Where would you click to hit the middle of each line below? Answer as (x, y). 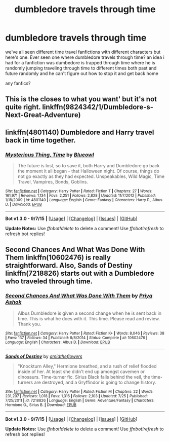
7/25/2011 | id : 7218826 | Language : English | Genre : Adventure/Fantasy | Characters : (80, 400)
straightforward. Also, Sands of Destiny (69, 265)
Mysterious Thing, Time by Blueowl (50, 155)
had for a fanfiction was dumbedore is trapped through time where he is (80, 62)
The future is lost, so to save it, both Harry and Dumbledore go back (89, 166)
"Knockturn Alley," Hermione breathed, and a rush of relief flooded (87, 366)
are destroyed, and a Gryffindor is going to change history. (95, 382)
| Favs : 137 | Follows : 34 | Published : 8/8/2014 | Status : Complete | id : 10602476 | (76, 338)
